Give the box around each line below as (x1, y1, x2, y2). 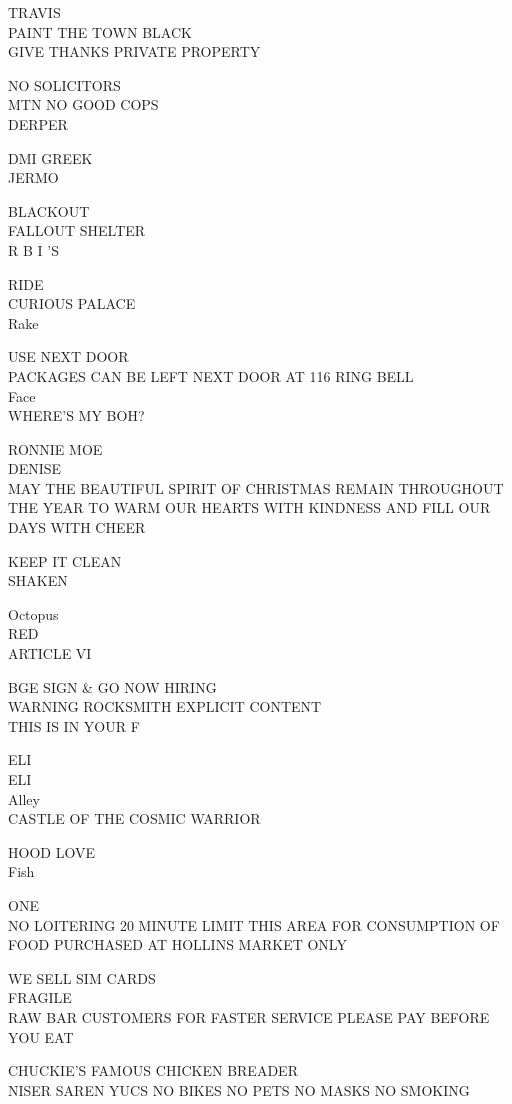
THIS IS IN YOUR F (8, 715, 140, 736)
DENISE (8, 458, 62, 479)
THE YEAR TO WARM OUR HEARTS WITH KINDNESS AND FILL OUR (8, 497, 491, 518)
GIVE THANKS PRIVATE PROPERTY (8, 41, 261, 62)
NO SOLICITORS (8, 74, 121, 95)
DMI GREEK (8, 147, 93, 168)
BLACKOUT (8, 200, 90, 221)
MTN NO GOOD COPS (8, 94, 159, 115)
